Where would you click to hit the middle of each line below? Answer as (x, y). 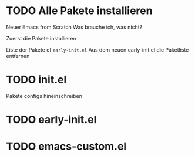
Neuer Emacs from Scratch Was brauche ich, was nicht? (74, 27)
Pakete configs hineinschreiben (44, 96)
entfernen (18, 56)
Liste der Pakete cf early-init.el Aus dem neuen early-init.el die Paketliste (97, 50)
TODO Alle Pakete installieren (79, 11)
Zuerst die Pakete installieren (41, 38)
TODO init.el (36, 80)
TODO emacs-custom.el (66, 146)
